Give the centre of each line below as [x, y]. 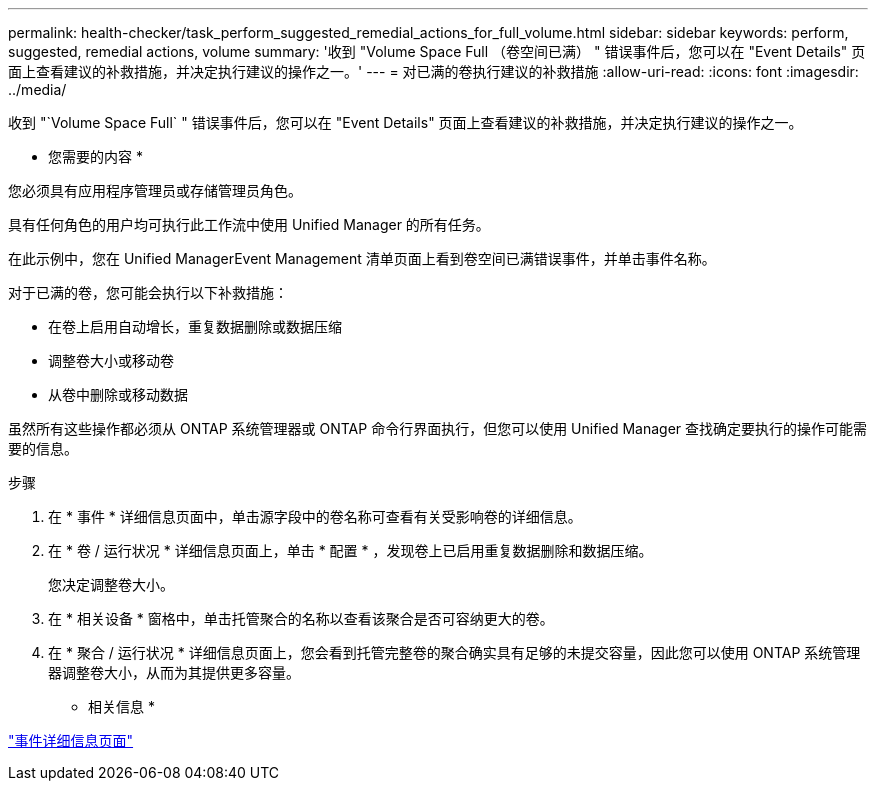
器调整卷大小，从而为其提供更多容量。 [174, 672]
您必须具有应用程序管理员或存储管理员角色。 [155, 190]
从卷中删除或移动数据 [118, 394]
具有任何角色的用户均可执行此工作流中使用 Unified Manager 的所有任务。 [249, 224]
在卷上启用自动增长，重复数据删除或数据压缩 [195, 326]
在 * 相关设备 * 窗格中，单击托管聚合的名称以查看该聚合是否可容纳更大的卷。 [301, 618]
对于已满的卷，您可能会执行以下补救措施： [148, 292]
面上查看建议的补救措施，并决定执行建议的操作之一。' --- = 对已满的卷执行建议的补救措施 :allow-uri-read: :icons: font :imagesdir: [433, 71]
